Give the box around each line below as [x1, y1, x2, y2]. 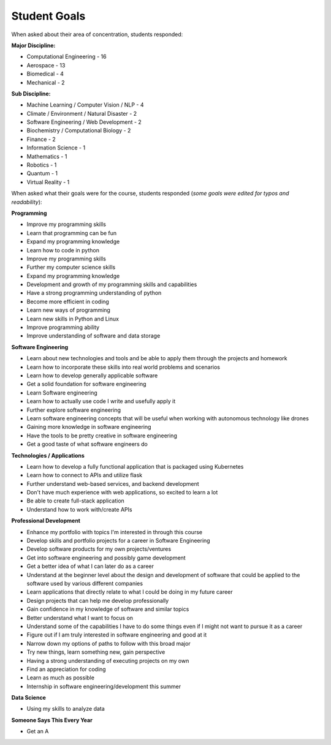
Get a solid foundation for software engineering [26, 380, 146, 388]
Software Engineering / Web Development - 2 [26, 118, 142, 126]
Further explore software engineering [26, 406, 121, 414]
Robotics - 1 [26, 161, 57, 168]
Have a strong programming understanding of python [26, 289, 162, 297]
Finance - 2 [26, 135, 56, 143]
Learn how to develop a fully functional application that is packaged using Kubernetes [26, 463, 244, 470]
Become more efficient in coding [26, 298, 110, 305]
